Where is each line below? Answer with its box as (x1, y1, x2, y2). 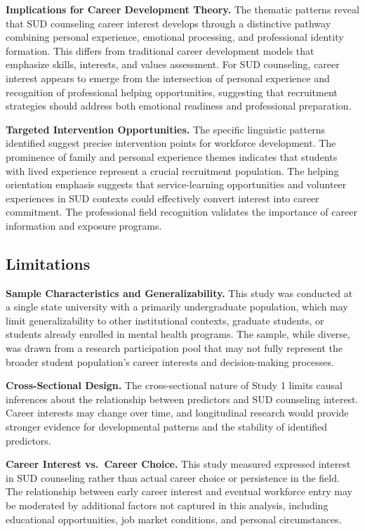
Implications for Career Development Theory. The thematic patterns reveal (6, 2, 359, 16)
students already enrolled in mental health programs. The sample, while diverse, (6, 327, 350, 341)
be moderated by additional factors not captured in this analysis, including (6, 498, 328, 513)
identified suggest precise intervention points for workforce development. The (6, 136, 336, 150)
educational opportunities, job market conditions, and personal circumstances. (6, 511, 342, 526)
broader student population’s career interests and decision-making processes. (6, 354, 334, 369)
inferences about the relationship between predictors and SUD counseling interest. (6, 391, 359, 406)
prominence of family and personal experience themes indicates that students (6, 149, 338, 164)
